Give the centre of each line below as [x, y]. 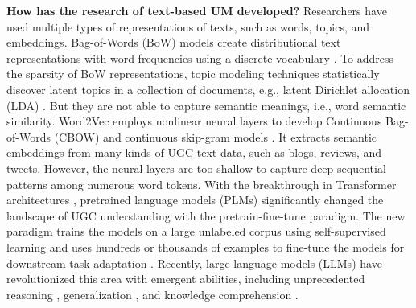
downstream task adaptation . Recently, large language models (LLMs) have [194, 263]
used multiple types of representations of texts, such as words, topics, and [188, 26]
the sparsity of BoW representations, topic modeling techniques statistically [193, 74]
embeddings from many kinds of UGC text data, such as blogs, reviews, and [194, 152]
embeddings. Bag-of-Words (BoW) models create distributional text [174, 42]
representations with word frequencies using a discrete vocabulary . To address [200, 57]
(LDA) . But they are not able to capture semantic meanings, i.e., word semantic [206, 105]
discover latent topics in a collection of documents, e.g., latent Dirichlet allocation [208, 89]
